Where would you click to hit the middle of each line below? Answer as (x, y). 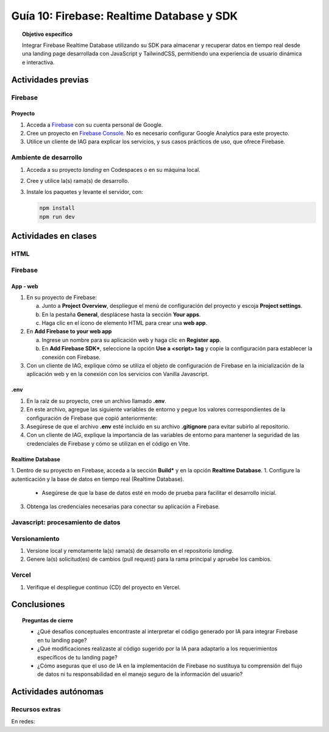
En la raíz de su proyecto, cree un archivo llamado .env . (97, 401)
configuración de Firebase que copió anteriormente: (92, 418)
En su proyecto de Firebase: (62, 297)
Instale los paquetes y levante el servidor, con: (85, 192)
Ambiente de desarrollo (47, 157)
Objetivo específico (48, 34)
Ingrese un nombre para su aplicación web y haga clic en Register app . (132, 340)
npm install (57, 208)
